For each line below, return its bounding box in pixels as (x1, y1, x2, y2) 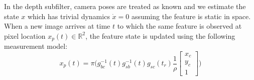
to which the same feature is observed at (117, 21, 242, 31)
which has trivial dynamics (27, 11, 110, 21)
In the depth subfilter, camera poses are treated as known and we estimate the (4, 1, 246, 11)
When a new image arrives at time (4, 21, 110, 31)
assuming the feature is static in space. (131, 11, 251, 21)
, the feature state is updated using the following (85, 30, 235, 41)
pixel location (4, 30, 46, 41)
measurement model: (4, 41, 68, 51)
